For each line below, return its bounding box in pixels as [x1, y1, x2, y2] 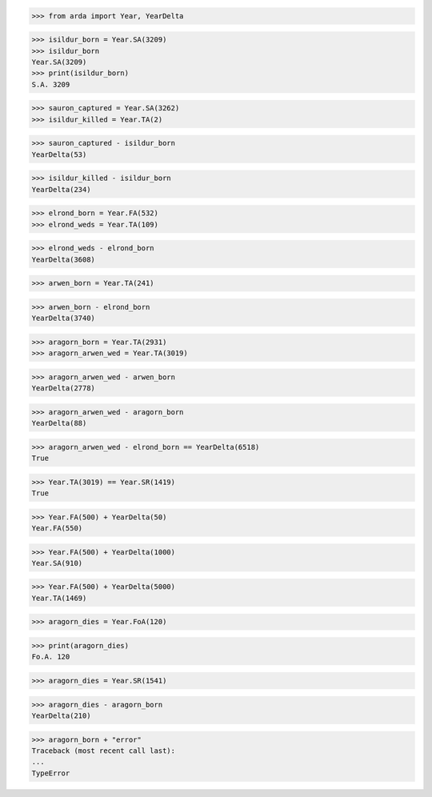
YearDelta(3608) [31, 254, 96, 264]
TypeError [31, 768, 70, 778]
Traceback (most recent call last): [31, 746, 176, 755]
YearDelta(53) [31, 150, 87, 159]
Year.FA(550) [31, 523, 83, 532]
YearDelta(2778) [31, 384, 96, 393]
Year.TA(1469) [31, 593, 87, 603]
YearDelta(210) [31, 711, 91, 720]
